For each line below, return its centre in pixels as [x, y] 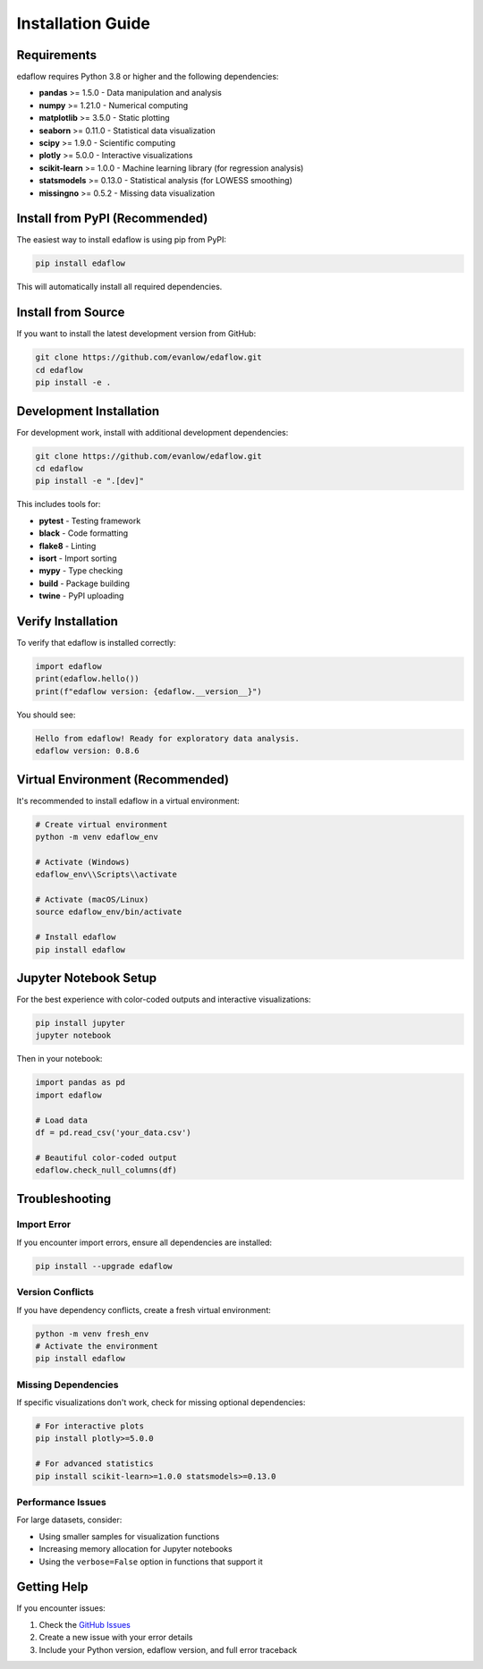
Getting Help [52, 1587]
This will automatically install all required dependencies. [119, 287]
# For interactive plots [90, 1426]
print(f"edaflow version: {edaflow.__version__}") [149, 691]
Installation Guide [84, 23]
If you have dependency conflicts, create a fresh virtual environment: [144, 1309]
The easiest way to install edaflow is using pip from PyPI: [122, 240]
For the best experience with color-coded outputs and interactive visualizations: [164, 1000]
